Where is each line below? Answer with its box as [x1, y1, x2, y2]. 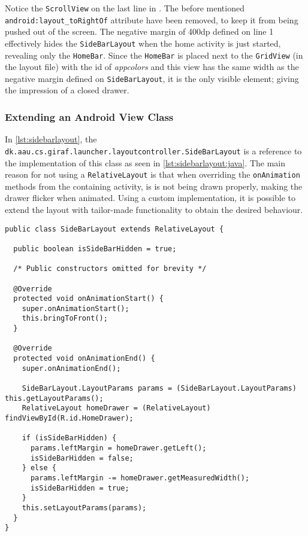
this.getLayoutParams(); [5, 394, 104, 403]
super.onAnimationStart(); [22, 304, 129, 313]
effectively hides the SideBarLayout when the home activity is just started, [5, 36, 281, 49]
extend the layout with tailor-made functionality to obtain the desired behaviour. [5, 203, 303, 215]
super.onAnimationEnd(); [22, 364, 121, 373]
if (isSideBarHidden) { [22, 434, 117, 443]
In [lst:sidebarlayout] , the [5, 133, 97, 145]
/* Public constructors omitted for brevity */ [13, 264, 207, 273]
